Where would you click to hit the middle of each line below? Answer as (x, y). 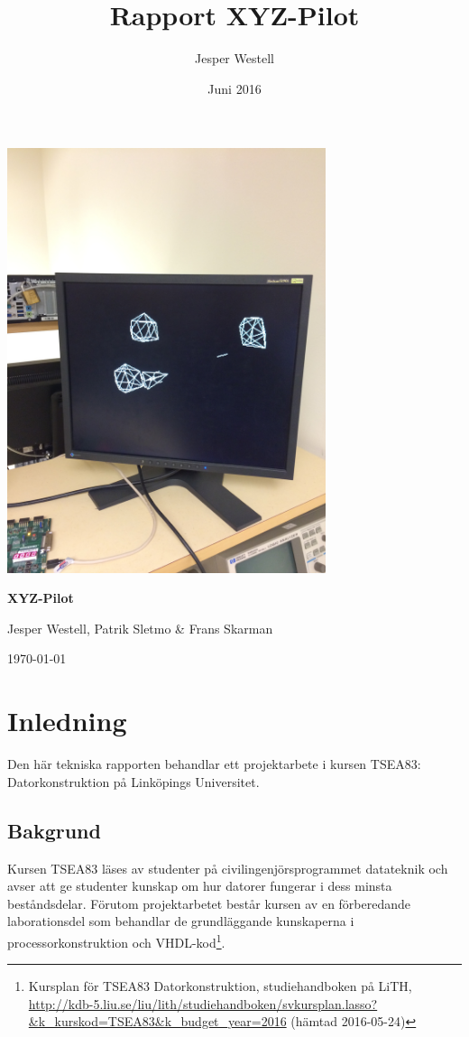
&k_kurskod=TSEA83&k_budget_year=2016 (157, 1021)
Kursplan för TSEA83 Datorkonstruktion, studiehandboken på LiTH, (220, 986)
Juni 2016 (234, 88)
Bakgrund (54, 830)
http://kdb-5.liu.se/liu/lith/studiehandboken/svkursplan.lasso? (203, 1003)
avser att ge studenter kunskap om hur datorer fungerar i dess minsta (200, 886)
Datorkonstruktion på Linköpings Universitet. (133, 781)
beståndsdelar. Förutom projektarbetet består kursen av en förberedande (209, 903)
